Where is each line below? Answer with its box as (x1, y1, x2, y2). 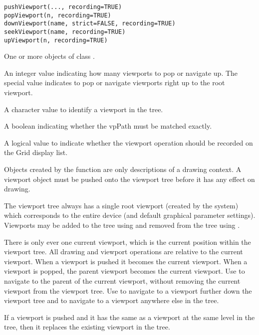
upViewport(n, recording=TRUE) (4, 36, 108, 44)
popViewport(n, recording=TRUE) (4, 11, 111, 19)
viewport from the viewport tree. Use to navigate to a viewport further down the (4, 285, 252, 296)
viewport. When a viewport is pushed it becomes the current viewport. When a (4, 256, 248, 266)
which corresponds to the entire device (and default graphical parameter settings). (4, 210, 256, 220)
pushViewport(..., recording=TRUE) (4, 3, 122, 10)
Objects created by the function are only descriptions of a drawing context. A (4, 164, 242, 174)
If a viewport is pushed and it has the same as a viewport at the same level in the (4, 312, 255, 322)
